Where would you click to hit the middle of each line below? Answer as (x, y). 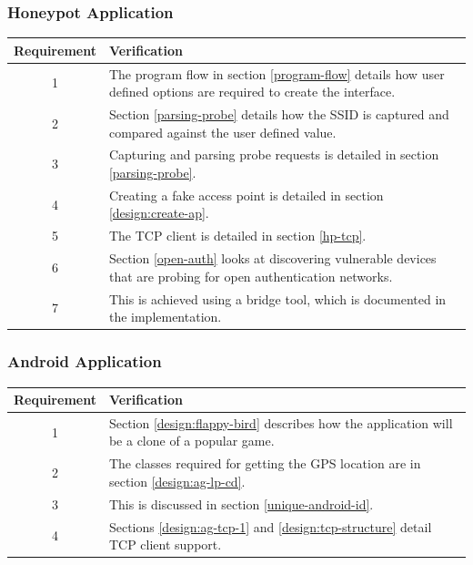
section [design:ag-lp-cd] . (177, 481)
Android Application (85, 361)
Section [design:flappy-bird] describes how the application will (281, 422)
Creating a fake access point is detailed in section (246, 195)
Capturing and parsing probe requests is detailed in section (274, 154)
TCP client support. (165, 544)
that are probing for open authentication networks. (251, 276)
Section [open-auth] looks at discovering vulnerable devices (272, 258)
